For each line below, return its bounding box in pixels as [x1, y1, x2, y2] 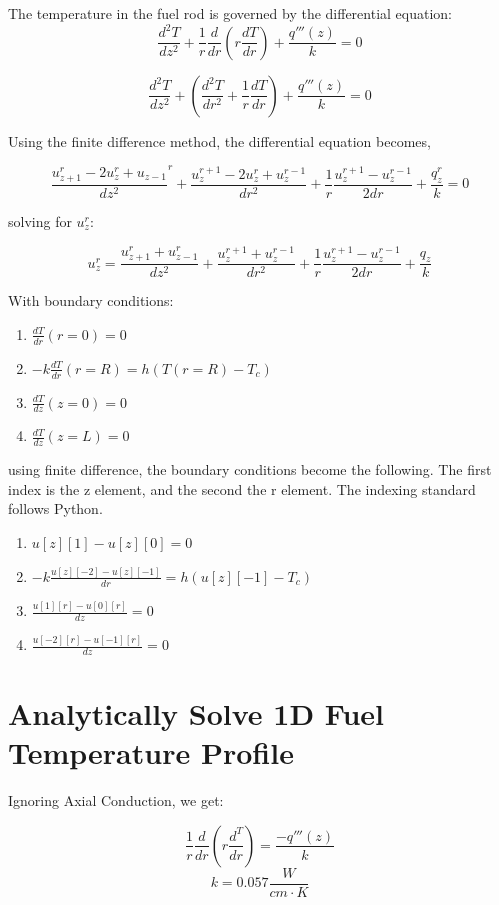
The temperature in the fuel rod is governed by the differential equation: [8, 3, 453, 23]
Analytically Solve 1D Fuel [8, 693, 384, 734]
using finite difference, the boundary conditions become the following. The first [8, 459, 492, 480]
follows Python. [8, 498, 103, 519]
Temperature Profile [8, 732, 294, 773]
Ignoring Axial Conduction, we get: [8, 790, 224, 811]
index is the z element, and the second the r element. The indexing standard [8, 478, 476, 499]
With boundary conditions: [8, 290, 174, 311]
